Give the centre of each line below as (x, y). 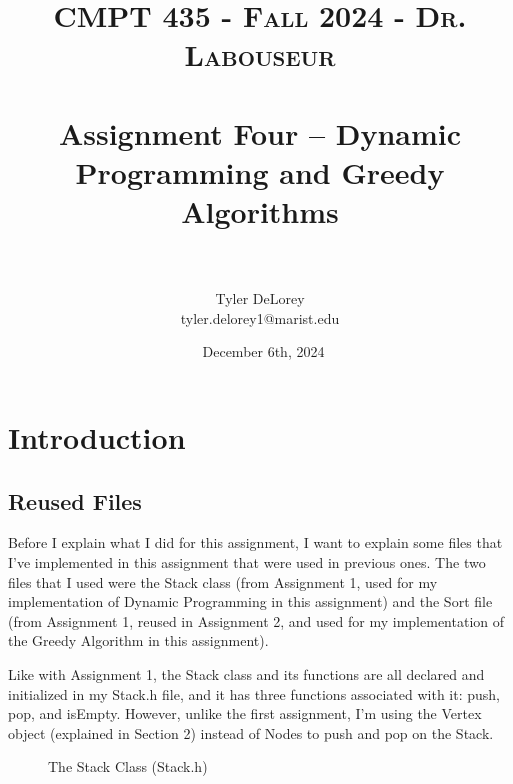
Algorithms (260, 211)
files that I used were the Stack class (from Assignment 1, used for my (223, 581)
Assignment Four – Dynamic (260, 132)
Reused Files (75, 500)
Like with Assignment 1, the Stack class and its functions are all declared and (246, 673)
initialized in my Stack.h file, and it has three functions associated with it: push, (254, 693)
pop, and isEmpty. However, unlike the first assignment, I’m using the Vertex (245, 713)
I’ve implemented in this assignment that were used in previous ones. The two (247, 562)
